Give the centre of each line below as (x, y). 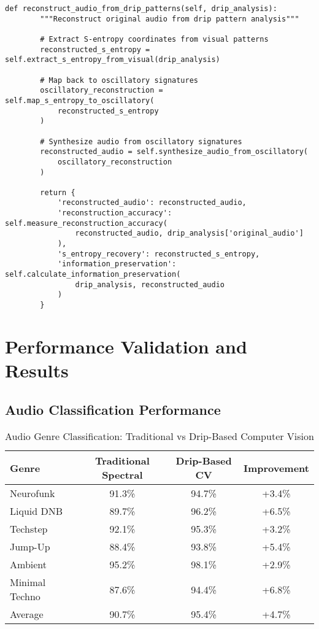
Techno (25, 596)
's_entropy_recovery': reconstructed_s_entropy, (159, 254)
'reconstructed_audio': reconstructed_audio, (152, 203)
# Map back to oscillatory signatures (119, 80)
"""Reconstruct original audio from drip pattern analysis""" (170, 19)
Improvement (276, 468)
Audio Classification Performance (113, 409)
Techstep (29, 529)
